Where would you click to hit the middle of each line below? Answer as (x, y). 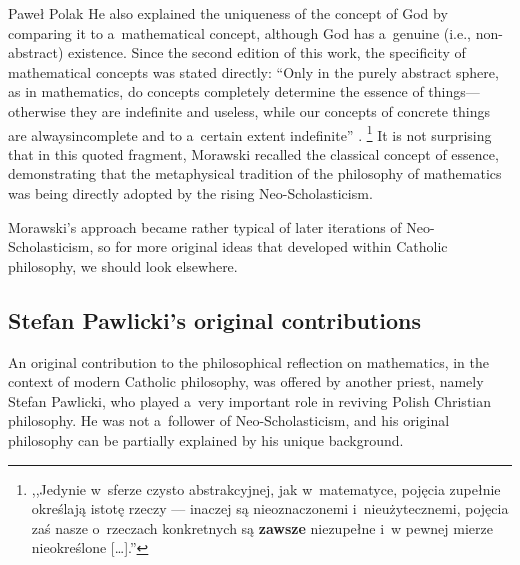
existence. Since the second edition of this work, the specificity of (267, 52)
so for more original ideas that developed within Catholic (272, 246)
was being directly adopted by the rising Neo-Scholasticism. (190, 193)
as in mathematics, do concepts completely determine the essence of (216, 91)
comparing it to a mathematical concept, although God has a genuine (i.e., (240, 32)
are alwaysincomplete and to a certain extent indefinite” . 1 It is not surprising (250, 133)
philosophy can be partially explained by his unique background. (206, 439)
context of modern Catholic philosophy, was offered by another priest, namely (246, 381)
